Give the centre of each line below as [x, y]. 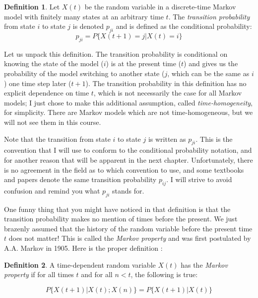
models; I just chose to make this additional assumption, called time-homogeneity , [129, 102]
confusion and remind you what [52, 190]
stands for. [128, 190]
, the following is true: [164, 274]
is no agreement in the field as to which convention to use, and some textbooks [124, 169]
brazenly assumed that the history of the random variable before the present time [128, 228]
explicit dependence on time [47, 93]
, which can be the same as [208, 73]
